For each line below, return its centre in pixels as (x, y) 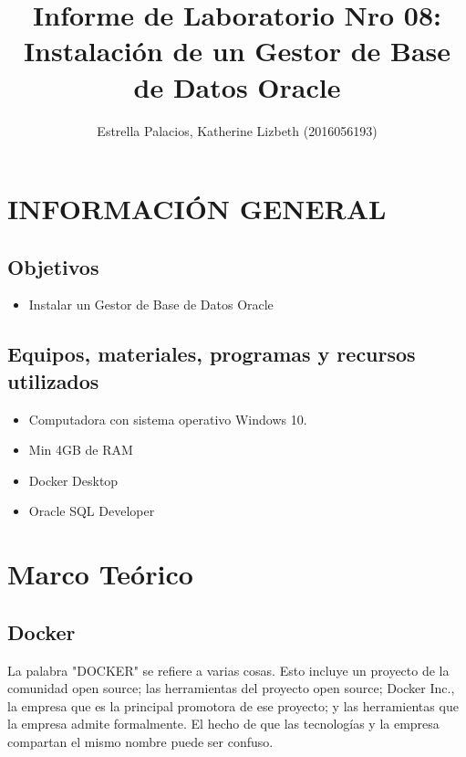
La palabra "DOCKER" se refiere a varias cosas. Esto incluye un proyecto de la (228, 670)
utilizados (53, 380)
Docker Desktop (73, 480)
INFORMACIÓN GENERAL (197, 209)
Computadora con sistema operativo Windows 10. (168, 419)
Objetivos (53, 266)
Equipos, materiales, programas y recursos (212, 354)
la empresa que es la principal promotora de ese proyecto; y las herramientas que (233, 705)
